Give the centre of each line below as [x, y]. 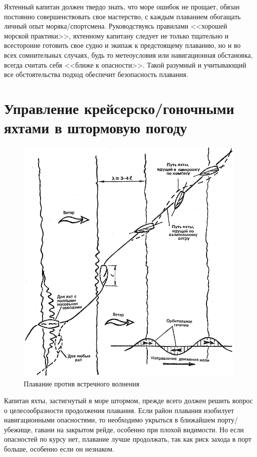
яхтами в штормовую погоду [96, 128]
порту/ [228, 420]
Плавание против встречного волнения [82, 384]
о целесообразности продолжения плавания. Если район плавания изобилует [119, 410]
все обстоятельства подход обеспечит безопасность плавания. [96, 74]
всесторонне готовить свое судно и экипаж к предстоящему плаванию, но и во [122, 45]
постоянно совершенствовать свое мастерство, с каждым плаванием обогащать [122, 16]
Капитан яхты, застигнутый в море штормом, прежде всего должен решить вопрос [128, 400]
